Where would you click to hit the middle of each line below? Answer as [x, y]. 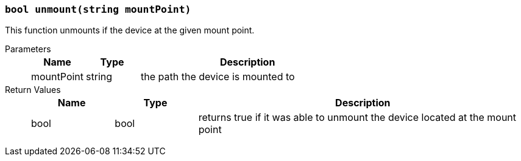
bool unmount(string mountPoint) [98, 9]
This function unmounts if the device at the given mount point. [130, 30]
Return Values [33, 90]
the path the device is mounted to [218, 77]
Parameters [28, 49]
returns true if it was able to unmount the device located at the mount [357, 118]
